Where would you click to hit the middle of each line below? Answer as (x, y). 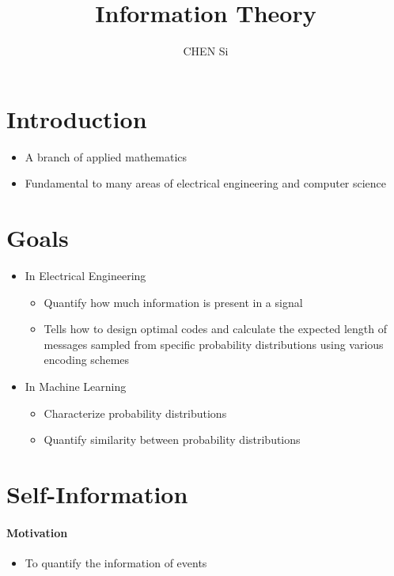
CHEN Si (206, 51)
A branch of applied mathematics (106, 156)
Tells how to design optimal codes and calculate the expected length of (216, 329)
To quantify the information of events (116, 562)
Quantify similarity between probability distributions (172, 440)
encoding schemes (87, 360)
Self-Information (97, 493)
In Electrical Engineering (85, 275)
